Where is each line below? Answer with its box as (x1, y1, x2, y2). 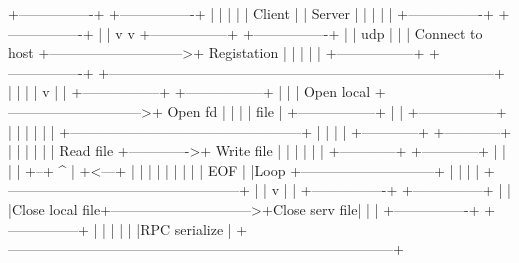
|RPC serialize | (136, 218, 232, 239)
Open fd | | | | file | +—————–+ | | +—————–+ (167, 100, 507, 121)
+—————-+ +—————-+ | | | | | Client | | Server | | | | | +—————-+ (8, 3, 494, 23)
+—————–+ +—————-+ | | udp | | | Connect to (139, 22, 483, 43)
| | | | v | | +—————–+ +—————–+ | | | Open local (8, 81, 371, 102)
